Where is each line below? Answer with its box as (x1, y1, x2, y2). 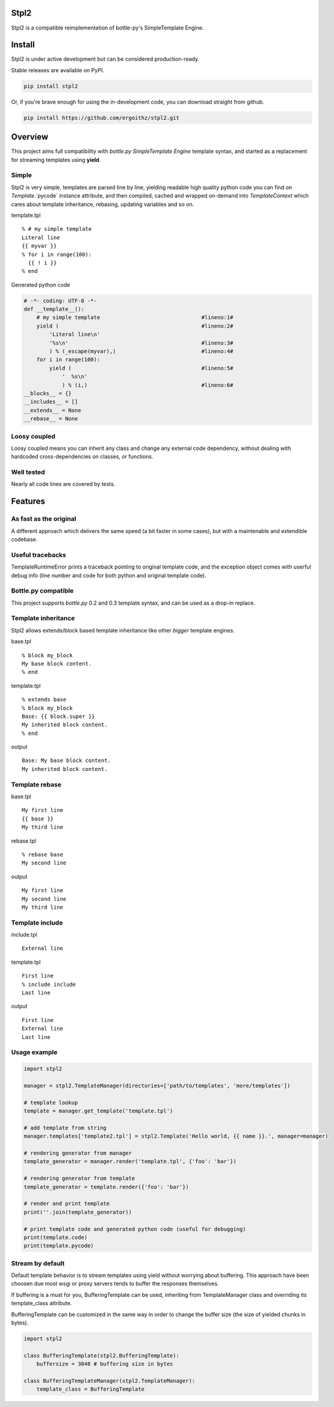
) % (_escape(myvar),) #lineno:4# (49, 348, 233, 355)
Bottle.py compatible (11, 587, 74, 595)
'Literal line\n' (49, 331, 101, 338)
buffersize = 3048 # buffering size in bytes (36, 1361, 173, 1367)
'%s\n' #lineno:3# (49, 339, 233, 346)
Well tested (11, 468, 45, 476)
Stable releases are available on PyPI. (11, 66, 105, 73)
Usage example (11, 1048, 58, 1056)
